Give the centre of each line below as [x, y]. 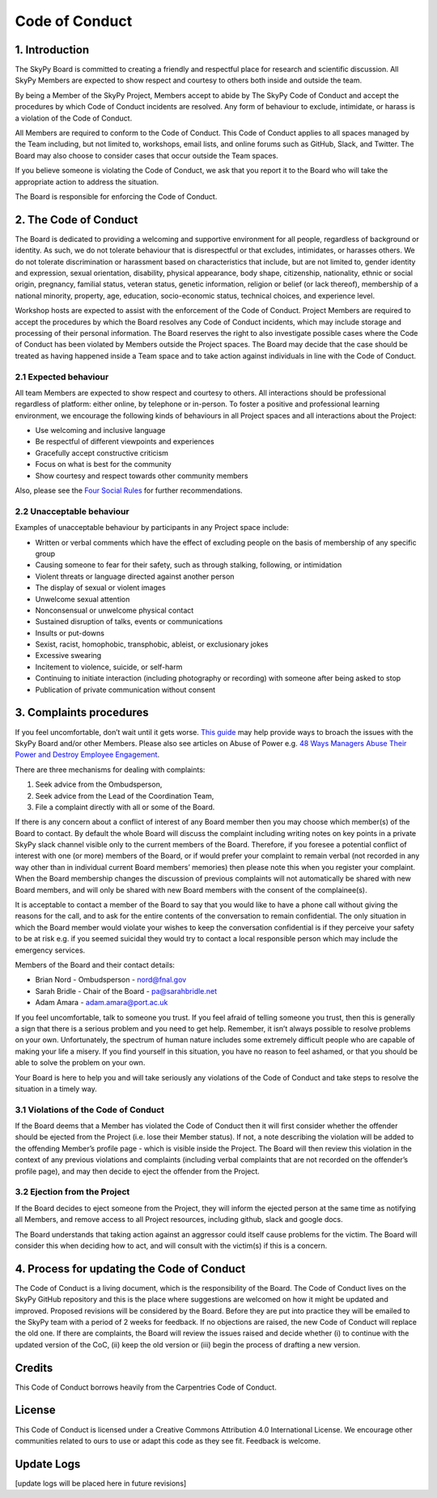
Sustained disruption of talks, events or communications [129, 622]
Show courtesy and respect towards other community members [142, 475]
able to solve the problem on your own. [80, 1063]
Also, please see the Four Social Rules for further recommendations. [129, 490]
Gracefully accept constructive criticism [102, 452]
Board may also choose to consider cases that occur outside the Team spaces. [146, 155]
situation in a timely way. [56, 1088]
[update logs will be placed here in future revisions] [101, 1483]
